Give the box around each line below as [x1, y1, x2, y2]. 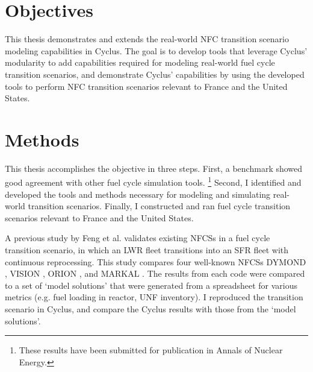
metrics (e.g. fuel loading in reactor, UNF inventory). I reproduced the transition [5, 291, 303, 303]
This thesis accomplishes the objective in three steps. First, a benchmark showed [5, 162, 303, 174]
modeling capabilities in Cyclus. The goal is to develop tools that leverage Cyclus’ [5, 44, 308, 57]
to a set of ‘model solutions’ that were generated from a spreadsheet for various [5, 279, 297, 291]
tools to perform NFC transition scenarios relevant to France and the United [5, 80, 288, 92]
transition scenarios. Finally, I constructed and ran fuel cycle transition [28, 200, 291, 212]
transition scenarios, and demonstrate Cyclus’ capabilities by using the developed [5, 68, 305, 80]
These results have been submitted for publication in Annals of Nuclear [19, 344, 283, 356]
